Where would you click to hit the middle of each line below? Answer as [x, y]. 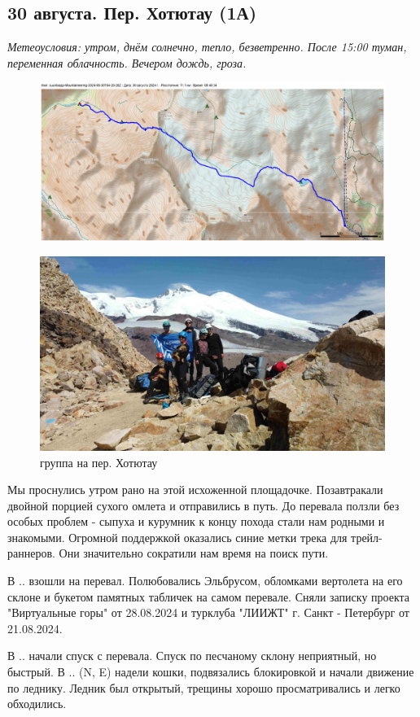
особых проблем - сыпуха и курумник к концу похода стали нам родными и [196, 521]
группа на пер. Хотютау [99, 462]
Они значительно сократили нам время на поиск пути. [194, 553]
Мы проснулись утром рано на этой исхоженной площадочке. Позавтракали [195, 490]
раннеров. [31, 553]
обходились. [37, 704]
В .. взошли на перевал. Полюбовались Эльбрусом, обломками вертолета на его [205, 581]
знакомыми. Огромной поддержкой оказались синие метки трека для [177, 537]
